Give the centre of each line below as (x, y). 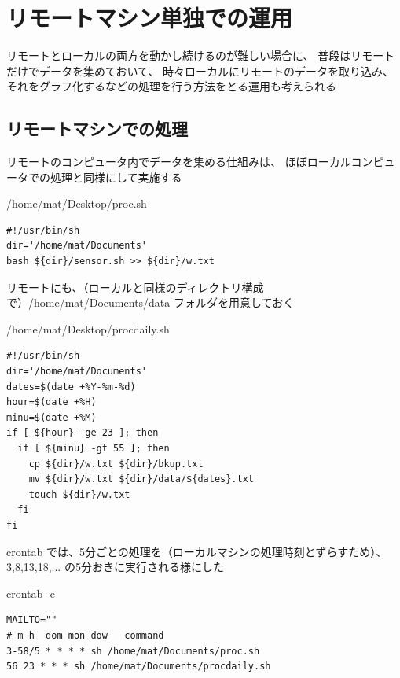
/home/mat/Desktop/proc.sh (77, 203)
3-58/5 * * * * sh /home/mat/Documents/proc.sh (133, 651)
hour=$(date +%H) (51, 402)
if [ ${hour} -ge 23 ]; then (83, 433)
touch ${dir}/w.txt (79, 494)
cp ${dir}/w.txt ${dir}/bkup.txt (116, 464)
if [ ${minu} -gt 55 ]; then (94, 449)
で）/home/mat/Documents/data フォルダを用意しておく (150, 302)
